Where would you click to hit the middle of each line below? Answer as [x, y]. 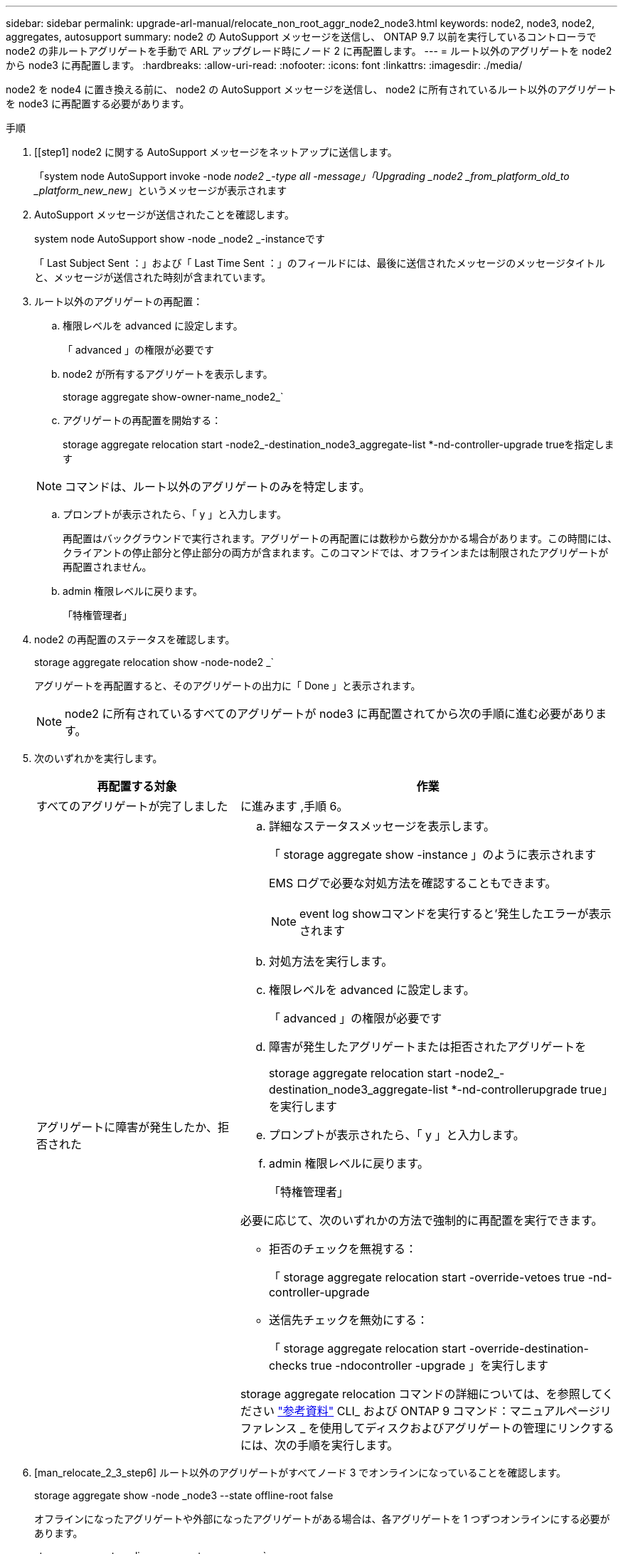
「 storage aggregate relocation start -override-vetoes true [427, 1277]
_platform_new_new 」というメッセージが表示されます [161, 190]
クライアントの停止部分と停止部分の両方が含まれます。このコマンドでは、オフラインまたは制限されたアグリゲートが [336, 553]
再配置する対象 [137, 786]
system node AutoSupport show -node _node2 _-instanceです [180, 239]
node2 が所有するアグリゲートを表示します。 [168, 374]
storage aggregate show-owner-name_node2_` [173, 397]
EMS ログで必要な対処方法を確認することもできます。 [412, 883]
